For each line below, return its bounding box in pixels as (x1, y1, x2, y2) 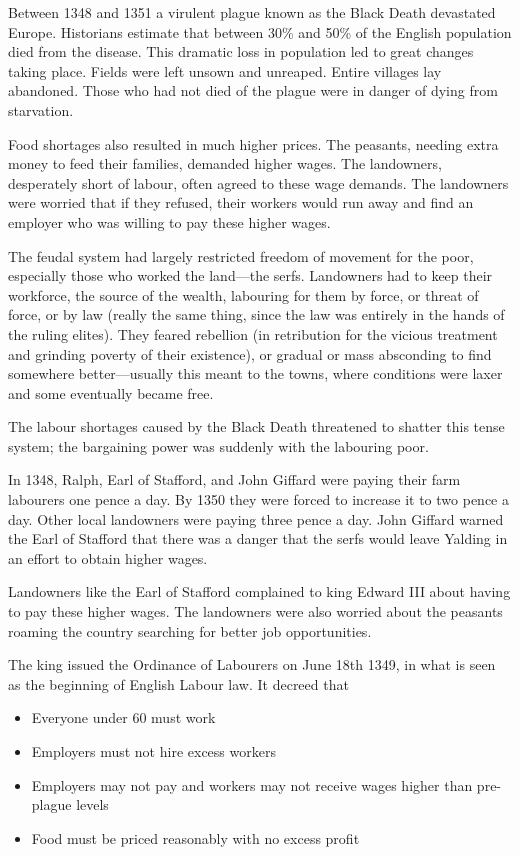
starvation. (8, 99, 74, 120)
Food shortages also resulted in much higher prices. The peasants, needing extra (8, 133, 499, 154)
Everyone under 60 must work (31, 707, 216, 728)
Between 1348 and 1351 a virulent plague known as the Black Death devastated (8, 2, 496, 22)
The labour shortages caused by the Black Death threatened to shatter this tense (8, 416, 505, 437)
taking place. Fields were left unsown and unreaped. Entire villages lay (8, 60, 442, 81)
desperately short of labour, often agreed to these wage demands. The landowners (8, 172, 509, 193)
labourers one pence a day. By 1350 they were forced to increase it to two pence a (8, 489, 509, 510)
